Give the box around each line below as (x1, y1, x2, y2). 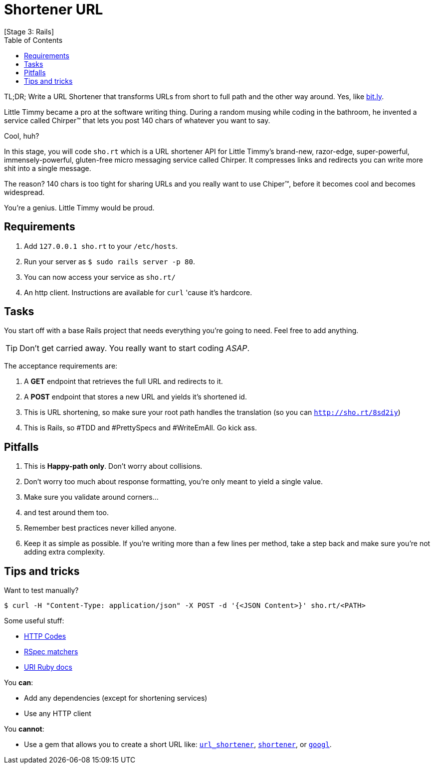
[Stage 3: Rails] (4, 27, 54, 36)
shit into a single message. (4, 164, 91, 173)
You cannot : (4, 725, 44, 734)
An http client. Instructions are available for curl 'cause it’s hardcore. (24, 288, 252, 297)
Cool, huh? (4, 131, 39, 140)
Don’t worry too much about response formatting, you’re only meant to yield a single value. (24, 477, 323, 486)
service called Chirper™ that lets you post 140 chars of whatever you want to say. (4, 116, 270, 125)
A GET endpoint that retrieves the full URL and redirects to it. (24, 377, 223, 386)
